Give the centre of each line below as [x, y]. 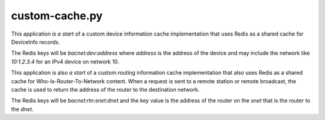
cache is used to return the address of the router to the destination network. [105, 89]
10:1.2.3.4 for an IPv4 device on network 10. [65, 62]
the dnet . [22, 109]
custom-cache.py [57, 16]
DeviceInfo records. [36, 42]
